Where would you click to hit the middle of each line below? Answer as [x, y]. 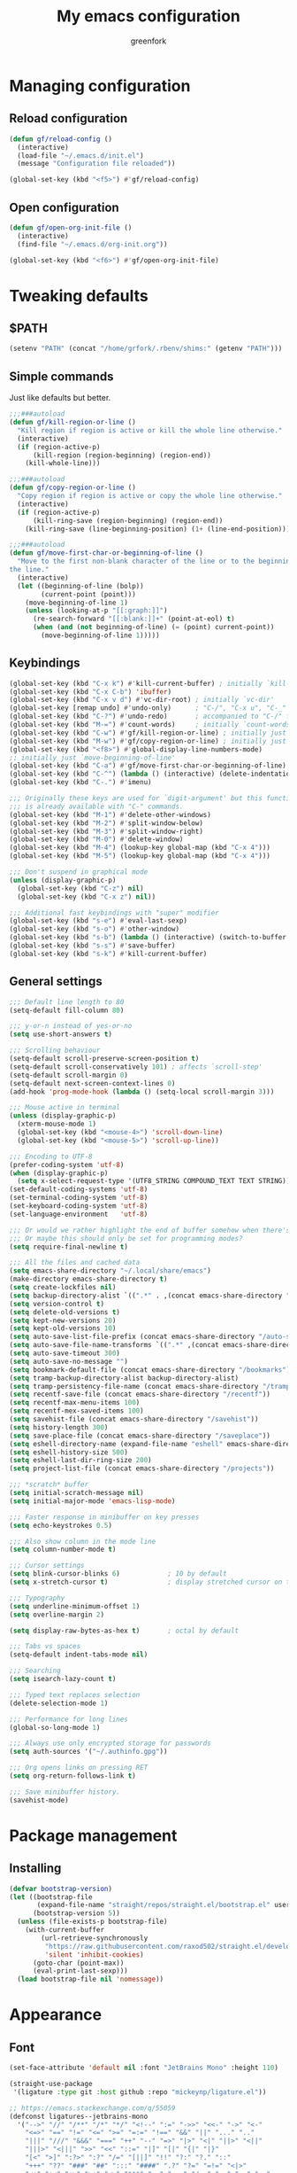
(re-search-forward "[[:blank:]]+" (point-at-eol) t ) [134, 619]
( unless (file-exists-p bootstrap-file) [92, 1922]
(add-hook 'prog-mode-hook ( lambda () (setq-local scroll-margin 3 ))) [142, 1092]
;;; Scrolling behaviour [55, 1051]
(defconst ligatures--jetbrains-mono [79, 2116]
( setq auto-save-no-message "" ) [69, 1361]
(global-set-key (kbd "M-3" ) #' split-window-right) [106, 831]
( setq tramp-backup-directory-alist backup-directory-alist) [124, 1378]
